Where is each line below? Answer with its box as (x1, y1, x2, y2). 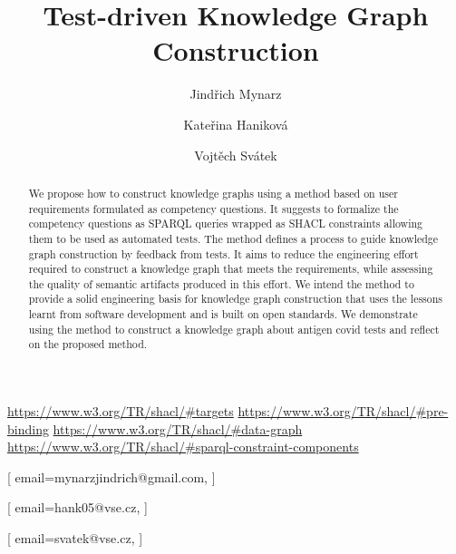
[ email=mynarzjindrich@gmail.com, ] (7, 467, 216, 486)
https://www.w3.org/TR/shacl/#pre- (238, 402, 449, 421)
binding (7, 419, 49, 438)
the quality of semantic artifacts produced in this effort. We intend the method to (28, 276, 414, 291)
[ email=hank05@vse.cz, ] (7, 498, 148, 517)
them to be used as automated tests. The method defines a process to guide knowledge (28, 230, 439, 246)
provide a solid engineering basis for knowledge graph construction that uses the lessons (28, 291, 443, 306)
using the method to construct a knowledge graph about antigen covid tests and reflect (28, 321, 440, 336)
